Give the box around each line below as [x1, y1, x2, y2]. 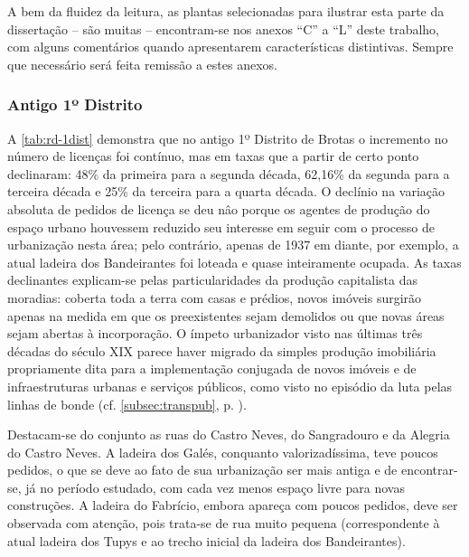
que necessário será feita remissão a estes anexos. [7, 54, 277, 73]
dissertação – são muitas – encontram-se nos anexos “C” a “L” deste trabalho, [7, 19, 440, 38]
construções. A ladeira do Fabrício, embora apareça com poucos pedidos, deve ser [7, 496, 458, 515]
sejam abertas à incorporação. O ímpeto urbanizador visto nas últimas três [7, 324, 423, 343]
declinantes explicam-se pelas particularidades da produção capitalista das [7, 270, 418, 289]
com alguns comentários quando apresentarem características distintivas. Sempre [7, 37, 454, 56]
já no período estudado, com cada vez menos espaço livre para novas [25, 477, 405, 496]
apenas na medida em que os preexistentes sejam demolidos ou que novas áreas [7, 306, 445, 325]
